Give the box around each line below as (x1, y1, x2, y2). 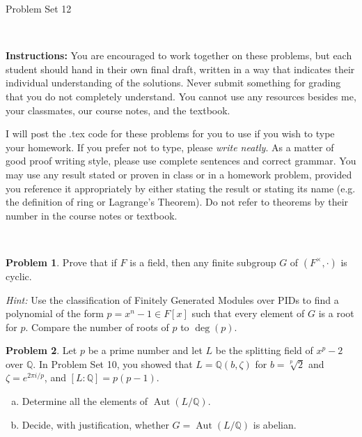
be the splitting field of (215, 343, 313, 358)
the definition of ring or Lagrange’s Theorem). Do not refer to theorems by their (6, 194, 349, 209)
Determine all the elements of (22, 394, 148, 408)
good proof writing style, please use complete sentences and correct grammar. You (6, 153, 356, 168)
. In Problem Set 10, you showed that (33, 356, 193, 371)
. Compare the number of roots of (25, 319, 169, 334)
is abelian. (253, 417, 297, 431)
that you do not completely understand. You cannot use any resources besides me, (6, 89, 356, 103)
